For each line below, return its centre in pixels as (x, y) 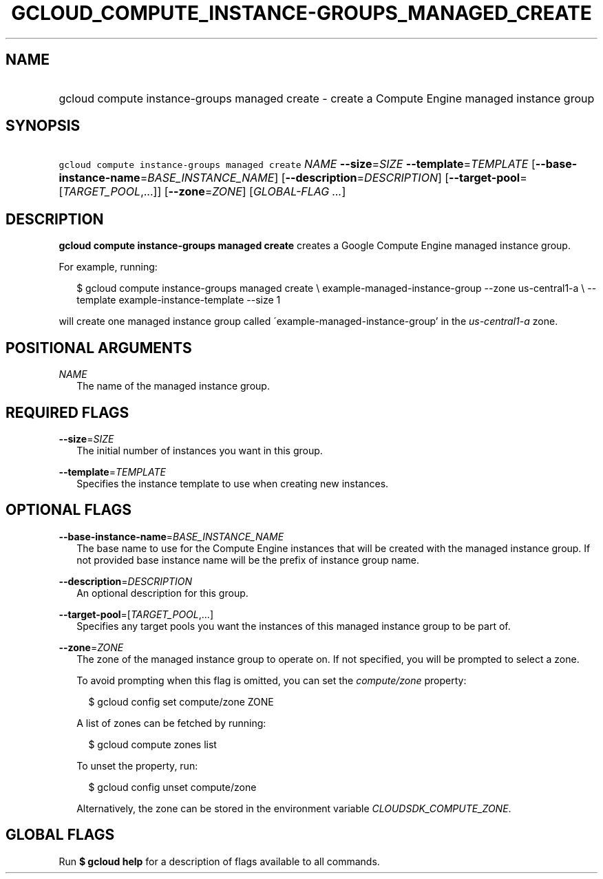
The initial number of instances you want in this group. (200, 450)
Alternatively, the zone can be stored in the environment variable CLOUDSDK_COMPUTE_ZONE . (294, 808)
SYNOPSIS (43, 126)
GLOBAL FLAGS (60, 835)
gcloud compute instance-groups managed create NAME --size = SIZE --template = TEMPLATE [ (297, 164)
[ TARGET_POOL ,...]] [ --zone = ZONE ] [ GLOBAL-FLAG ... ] (202, 192)
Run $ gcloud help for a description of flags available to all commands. (219, 861)
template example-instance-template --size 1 (179, 300)
